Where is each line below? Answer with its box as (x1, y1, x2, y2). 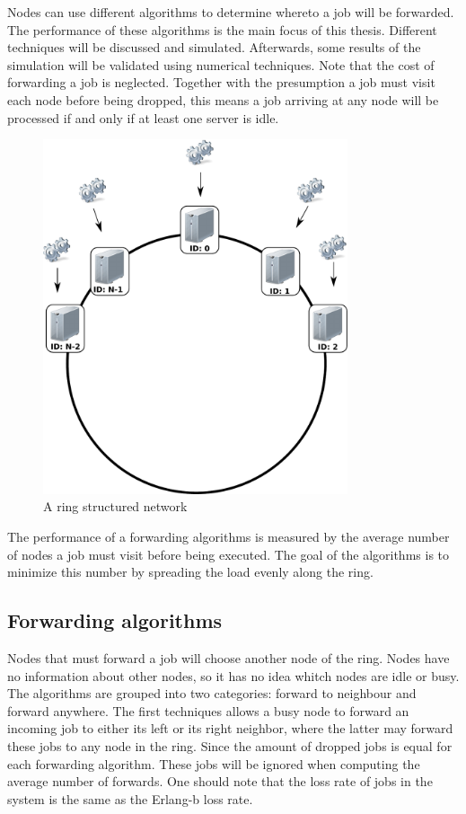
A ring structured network (43, 497, 188, 516)
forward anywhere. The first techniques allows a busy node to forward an (7, 701, 409, 720)
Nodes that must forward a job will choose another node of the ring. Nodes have (7, 649, 450, 668)
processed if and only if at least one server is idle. (7, 108, 279, 127)
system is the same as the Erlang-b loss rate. (7, 789, 253, 808)
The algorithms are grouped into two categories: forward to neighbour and (7, 684, 417, 703)
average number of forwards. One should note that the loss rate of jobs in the (7, 772, 433, 791)
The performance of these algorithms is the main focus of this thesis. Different (7, 20, 437, 39)
